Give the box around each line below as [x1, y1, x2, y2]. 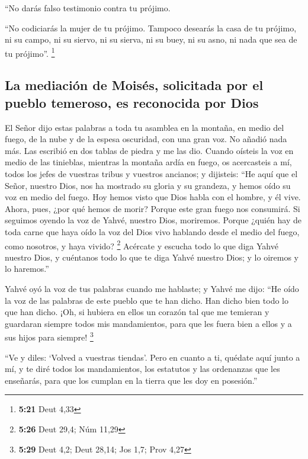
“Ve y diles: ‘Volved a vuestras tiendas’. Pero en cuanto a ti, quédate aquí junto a [5, 351, 300, 363]
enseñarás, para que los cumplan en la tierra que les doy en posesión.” [5, 374, 258, 386]
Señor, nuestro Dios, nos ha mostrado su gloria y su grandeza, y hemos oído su [5, 179, 291, 191]
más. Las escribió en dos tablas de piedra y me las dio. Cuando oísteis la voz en [5, 144, 294, 156]
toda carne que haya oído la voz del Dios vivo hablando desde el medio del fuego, [5, 225, 300, 237]
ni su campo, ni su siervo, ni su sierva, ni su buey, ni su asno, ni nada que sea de [5, 33, 297, 46]
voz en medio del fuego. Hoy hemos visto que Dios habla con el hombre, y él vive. [5, 191, 301, 203]
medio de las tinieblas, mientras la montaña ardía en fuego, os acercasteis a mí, [5, 156, 292, 168]
